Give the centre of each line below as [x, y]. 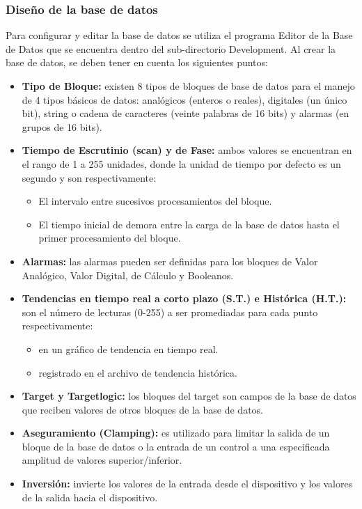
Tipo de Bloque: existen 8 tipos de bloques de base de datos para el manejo [188, 86]
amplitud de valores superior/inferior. [102, 460]
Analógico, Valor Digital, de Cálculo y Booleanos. [128, 275]
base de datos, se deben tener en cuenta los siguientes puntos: [137, 62]
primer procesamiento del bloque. [110, 238]
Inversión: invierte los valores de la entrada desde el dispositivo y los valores [187, 484]
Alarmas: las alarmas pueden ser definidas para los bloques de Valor [170, 261]
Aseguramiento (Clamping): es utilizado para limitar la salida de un [176, 433]
